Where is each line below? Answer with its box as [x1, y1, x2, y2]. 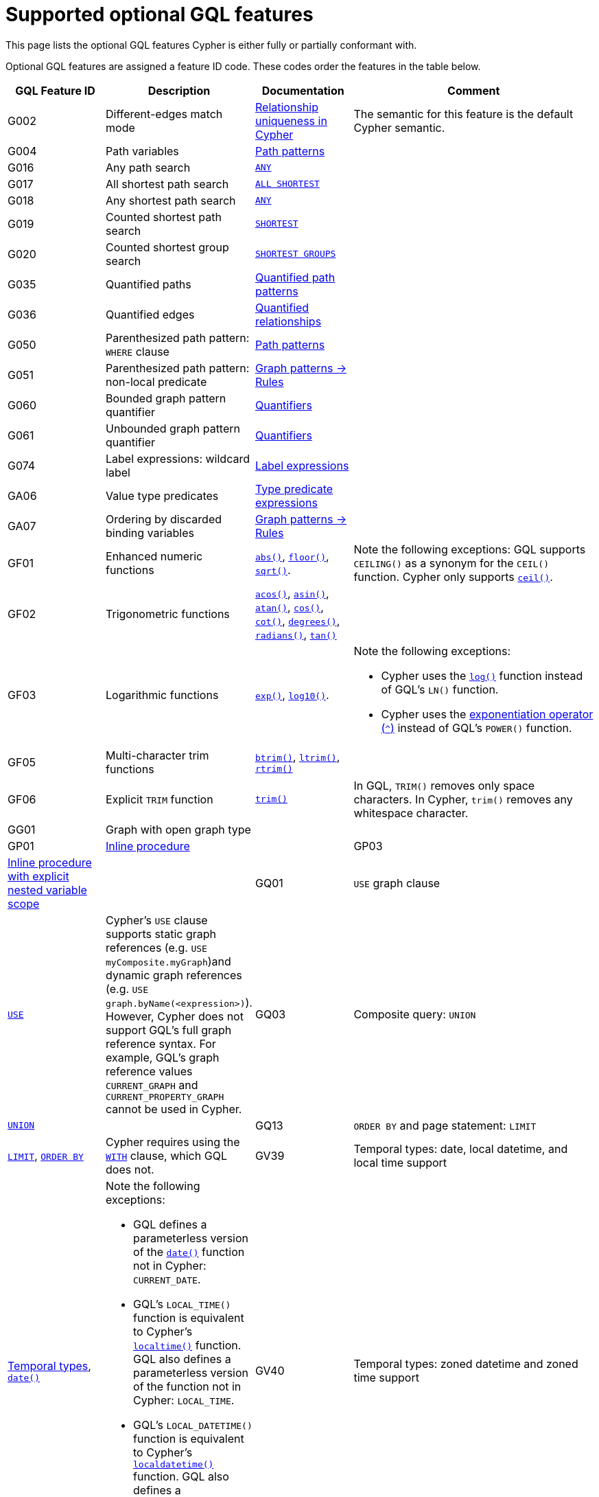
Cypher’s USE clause [106, 913, 208, 927]
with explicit [8, 869, 69, 883]
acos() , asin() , [255, 586, 329, 600]
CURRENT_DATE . [133, 1272, 201, 1286]
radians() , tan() [255, 627, 337, 641]
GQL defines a [133, 1217, 207, 1231]
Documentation [261, 83, 344, 98]
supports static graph [106, 926, 216, 941]
